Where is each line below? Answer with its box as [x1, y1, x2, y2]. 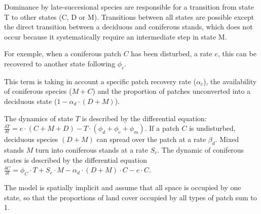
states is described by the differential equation [4, 154, 147, 165]
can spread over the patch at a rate [96, 134, 206, 145]
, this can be [217, 48, 256, 59]
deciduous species [4, 134, 58, 145]
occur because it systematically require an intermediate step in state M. [4, 31, 227, 42]
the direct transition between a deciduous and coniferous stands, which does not [4, 21, 253, 32]
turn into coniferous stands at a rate [35, 144, 148, 155]
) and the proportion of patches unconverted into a [92, 86, 251, 96]
